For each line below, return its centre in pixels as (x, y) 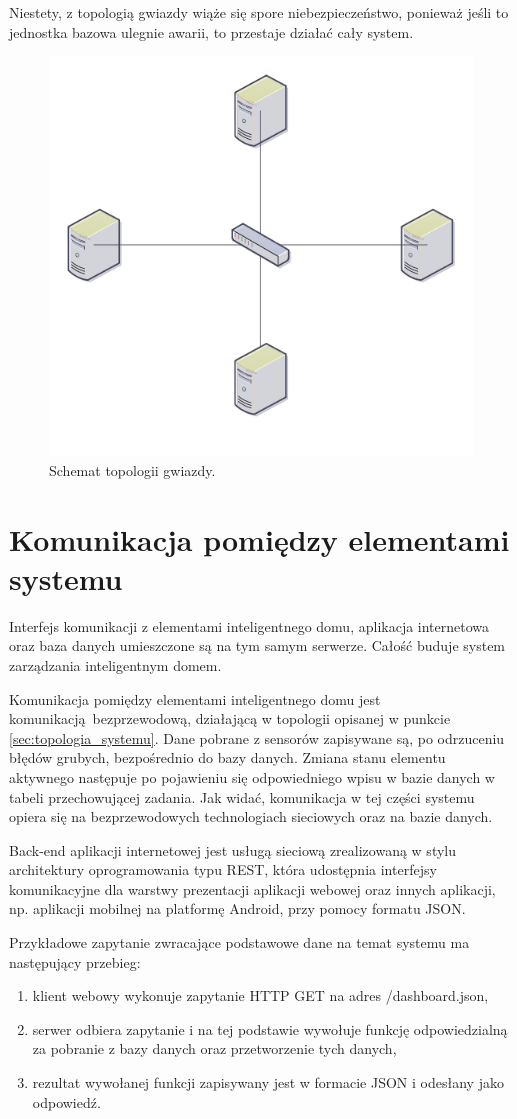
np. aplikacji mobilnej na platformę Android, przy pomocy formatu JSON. (237, 908)
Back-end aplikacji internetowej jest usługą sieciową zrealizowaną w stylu (233, 849)
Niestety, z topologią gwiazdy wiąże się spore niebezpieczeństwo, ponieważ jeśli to (259, 12)
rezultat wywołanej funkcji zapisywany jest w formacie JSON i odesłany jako (268, 1082)
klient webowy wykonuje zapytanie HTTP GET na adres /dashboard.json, (260, 995)
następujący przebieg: (75, 961)
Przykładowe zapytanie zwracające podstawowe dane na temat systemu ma (239, 942)
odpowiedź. (66, 1101)
